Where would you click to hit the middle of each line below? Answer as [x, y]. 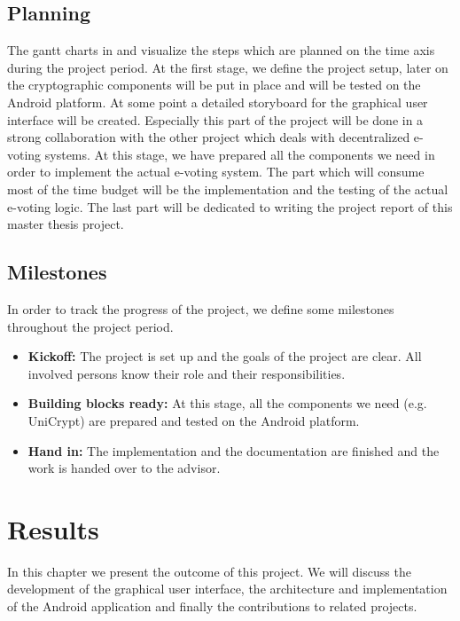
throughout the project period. [90, 326]
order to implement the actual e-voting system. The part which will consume [216, 172]
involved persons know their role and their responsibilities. [187, 373]
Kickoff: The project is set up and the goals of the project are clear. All [225, 356]
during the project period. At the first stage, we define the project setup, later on [228, 67]
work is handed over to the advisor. [124, 468]
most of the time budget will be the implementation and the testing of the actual [228, 189]
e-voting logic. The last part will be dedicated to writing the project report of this [230, 206]
